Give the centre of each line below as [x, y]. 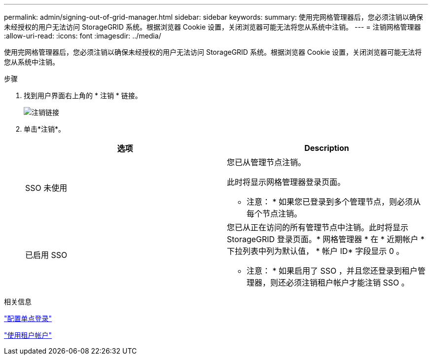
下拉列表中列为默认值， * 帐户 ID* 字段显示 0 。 [316, 251]
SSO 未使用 [46, 188]
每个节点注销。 [274, 214]
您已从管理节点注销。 [267, 162]
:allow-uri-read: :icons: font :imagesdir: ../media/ [83, 36]
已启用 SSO [46, 255]
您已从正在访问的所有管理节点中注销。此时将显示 [318, 227]
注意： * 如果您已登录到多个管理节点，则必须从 [334, 202]
